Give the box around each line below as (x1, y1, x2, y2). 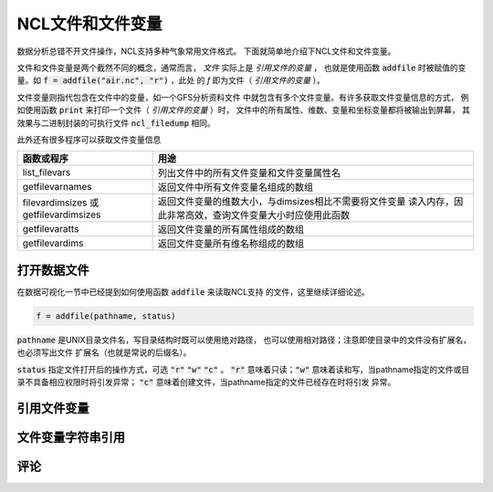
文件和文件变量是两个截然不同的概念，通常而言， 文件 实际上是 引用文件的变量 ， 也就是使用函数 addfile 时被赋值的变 (16, 62, 467, 73)
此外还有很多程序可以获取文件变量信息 (16, 133, 162, 145)
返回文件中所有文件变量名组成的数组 (157, 181, 314, 194)
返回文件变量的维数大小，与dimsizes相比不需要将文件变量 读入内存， (157, 195, 455, 208)
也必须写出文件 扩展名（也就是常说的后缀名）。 (16, 347, 192, 358)
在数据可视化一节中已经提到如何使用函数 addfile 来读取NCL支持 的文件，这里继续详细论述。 (16, 286, 370, 297)
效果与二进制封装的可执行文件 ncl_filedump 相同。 (16, 117, 216, 128)
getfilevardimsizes (22, 208, 101, 221)
